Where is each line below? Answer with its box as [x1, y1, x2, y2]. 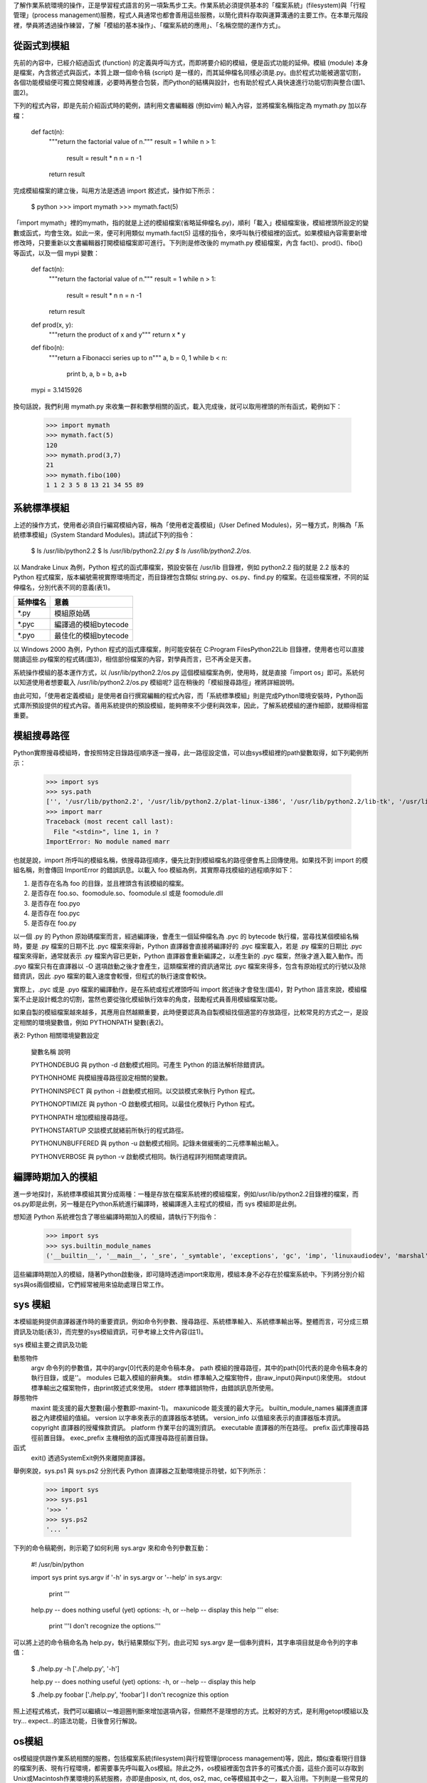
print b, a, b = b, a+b [66, 369, 127, 378]
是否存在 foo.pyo [31, 899, 80, 907]
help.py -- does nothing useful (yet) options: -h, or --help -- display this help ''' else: [31, 1605, 279, 1615]
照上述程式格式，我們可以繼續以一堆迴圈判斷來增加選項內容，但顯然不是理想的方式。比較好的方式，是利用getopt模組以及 [13, 1707, 369, 1715]
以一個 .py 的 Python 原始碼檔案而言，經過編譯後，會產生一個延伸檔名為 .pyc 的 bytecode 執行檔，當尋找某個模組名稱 [13, 931, 359, 941]
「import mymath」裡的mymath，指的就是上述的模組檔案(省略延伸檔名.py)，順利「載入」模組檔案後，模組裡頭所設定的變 [13, 218, 369, 228]
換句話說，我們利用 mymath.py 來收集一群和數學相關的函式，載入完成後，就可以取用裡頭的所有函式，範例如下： [13, 402, 342, 410]
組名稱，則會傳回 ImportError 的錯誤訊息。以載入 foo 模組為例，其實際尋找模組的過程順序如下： [13, 866, 295, 874]
